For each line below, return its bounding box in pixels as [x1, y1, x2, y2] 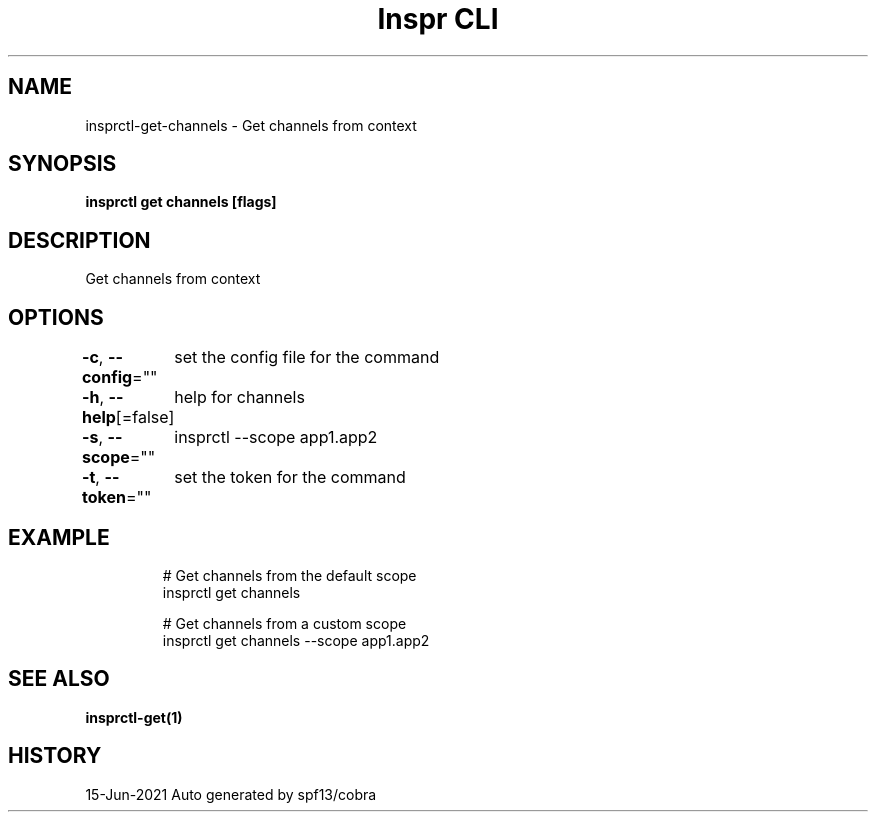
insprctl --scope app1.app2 [174, 427, 378, 448]
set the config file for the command [174, 347, 440, 368]
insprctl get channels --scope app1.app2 [162, 631, 430, 649]
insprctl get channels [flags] [85, 193, 277, 211]
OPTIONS [8, 304, 104, 330]
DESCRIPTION [8, 227, 151, 253]
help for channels [174, 387, 305, 408]
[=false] [115, 407, 175, 428]
